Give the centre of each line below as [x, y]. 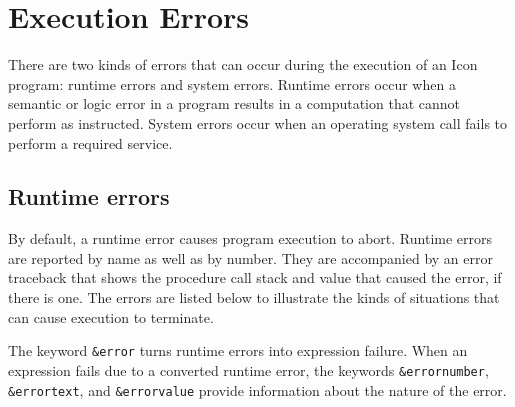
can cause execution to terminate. [111, 316]
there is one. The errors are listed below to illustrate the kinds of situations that [254, 297]
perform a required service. [90, 142]
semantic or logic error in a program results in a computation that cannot [234, 103]
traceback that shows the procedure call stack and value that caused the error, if [255, 277]
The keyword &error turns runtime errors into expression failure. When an [238, 350]
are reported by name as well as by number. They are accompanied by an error [250, 257]
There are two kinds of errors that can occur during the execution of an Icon [243, 64]
